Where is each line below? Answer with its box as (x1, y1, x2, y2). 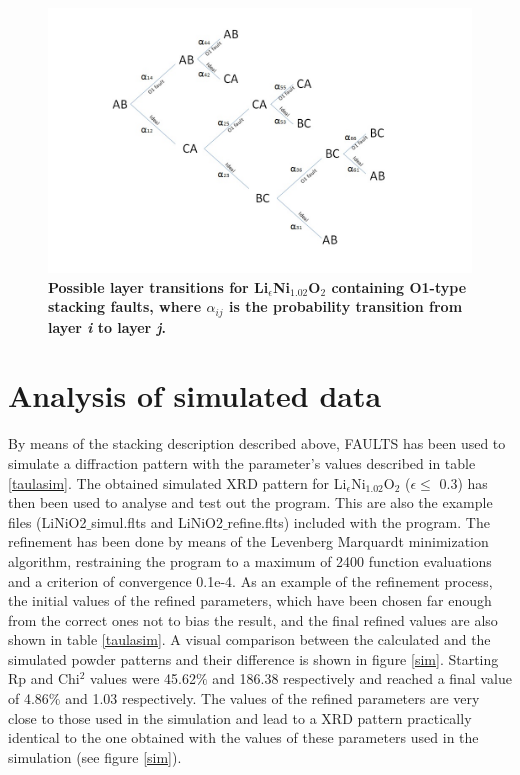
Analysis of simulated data (8, 375, 382, 416)
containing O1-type (331, 276, 467, 297)
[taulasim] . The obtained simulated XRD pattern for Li (8, 472, 347, 493)
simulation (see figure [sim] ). (8, 746, 182, 767)
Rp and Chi (8, 668, 80, 689)
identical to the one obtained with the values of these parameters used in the (8, 727, 479, 748)
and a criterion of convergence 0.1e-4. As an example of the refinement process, (8, 570, 493, 591)
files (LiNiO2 (8, 511, 87, 532)
